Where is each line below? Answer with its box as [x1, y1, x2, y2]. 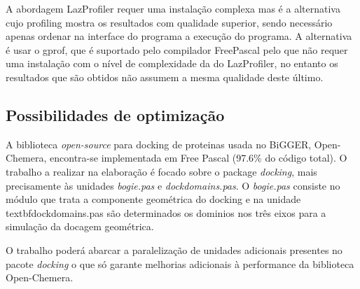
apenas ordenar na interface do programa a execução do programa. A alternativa [6, 29, 352, 43]
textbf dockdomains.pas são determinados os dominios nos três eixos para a [6, 205, 326, 220]
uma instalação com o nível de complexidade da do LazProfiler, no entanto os [6, 56, 338, 71]
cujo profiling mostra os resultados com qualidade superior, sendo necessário [6, 15, 333, 29]
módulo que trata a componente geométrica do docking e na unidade [6, 192, 301, 206]
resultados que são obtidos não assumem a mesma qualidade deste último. [6, 69, 324, 84]
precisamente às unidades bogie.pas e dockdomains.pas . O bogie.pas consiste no [6, 178, 340, 192]
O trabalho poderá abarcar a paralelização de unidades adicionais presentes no [6, 242, 342, 257]
